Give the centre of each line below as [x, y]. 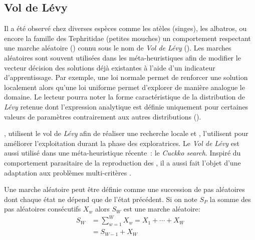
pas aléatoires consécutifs [43, 209]
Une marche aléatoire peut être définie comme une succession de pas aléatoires [124, 189]
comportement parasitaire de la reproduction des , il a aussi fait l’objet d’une [122, 162]
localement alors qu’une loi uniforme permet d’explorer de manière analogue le [124, 87]
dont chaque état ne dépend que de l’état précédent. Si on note [101, 199]
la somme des [230, 199]
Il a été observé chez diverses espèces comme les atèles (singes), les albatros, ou [125, 28]
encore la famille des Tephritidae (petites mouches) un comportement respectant [127, 38]
